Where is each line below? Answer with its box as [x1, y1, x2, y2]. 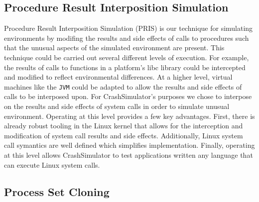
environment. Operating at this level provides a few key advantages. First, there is [4, 110, 255, 121]
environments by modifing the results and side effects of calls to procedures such [4, 32, 249, 43]
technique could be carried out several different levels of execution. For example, [4, 52, 249, 62]
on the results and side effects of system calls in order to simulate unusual [4, 101, 230, 111]
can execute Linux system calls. [4, 159, 100, 170]
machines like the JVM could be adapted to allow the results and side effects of [4, 81, 242, 92]
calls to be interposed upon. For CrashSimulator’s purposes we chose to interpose [4, 91, 252, 101]
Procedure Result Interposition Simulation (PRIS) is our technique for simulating [4, 23, 253, 33]
